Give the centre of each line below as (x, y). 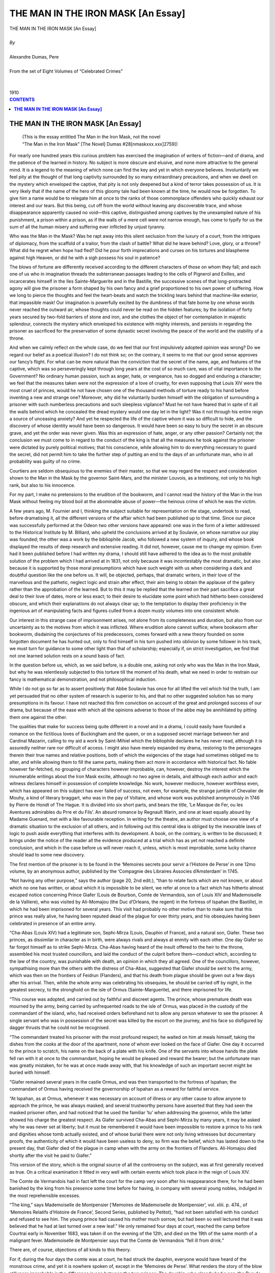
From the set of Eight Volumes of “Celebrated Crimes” (66, 71)
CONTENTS (22, 100)
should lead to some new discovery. (47, 855)
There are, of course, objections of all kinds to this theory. (70, 1250)
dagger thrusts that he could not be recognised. (60, 1028)
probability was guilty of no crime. (45, 461)
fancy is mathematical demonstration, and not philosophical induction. (83, 679)
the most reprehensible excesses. (45, 1195)
